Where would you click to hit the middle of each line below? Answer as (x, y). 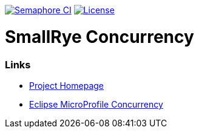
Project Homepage (66, 85)
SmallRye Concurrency (99, 37)
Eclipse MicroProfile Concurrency (96, 104)
